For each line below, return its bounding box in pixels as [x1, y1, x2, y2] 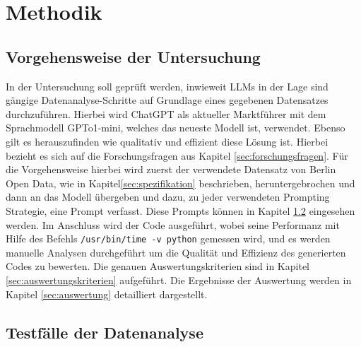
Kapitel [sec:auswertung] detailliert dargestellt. [6, 286, 208, 301]
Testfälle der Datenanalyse [6, 321, 203, 343]
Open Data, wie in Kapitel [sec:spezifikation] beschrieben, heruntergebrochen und [6, 175, 355, 190]
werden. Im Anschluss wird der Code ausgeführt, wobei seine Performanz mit [6, 217, 340, 232]
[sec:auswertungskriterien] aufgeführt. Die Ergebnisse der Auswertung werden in [6, 272, 352, 287]
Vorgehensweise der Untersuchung [6, 45, 261, 67]
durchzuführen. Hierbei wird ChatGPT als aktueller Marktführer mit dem [6, 106, 326, 121]
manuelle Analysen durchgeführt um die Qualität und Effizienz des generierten [6, 245, 346, 259]
